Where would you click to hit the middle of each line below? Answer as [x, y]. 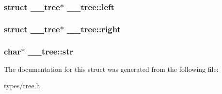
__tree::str [51, 51]
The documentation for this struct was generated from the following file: [111, 69]
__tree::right [94, 29]
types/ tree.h [22, 85]
